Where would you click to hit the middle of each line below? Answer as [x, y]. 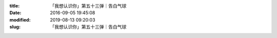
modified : [20, 19]
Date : [15, 13]
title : [15, 6]
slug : [15, 27]
